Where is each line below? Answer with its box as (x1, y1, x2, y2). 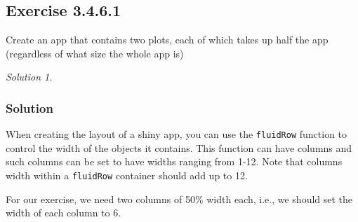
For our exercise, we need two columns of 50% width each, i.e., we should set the (6, 191, 353, 206)
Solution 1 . (6, 69, 53, 84)
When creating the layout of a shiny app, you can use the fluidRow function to (6, 127, 347, 141)
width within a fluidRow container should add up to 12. (6, 168, 248, 183)
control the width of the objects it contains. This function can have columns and (6, 140, 352, 155)
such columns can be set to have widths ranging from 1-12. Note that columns (6, 154, 343, 169)
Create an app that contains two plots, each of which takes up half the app (6, 32, 329, 47)
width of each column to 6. (6, 205, 121, 220)
